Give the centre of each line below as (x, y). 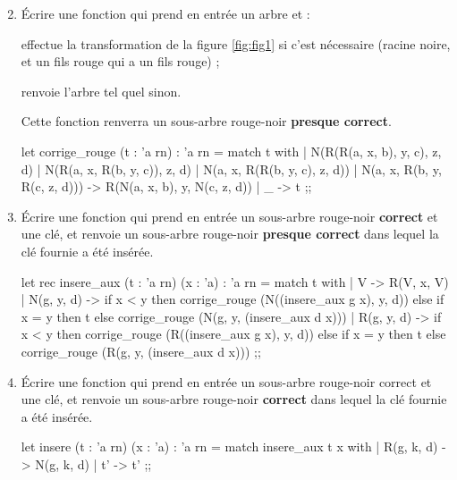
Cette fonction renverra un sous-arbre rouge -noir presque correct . (206, 121)
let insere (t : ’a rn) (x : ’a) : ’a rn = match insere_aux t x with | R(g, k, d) (229, 446)
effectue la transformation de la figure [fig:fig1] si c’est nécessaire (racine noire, (236, 43)
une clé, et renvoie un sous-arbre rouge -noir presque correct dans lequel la (230, 234)
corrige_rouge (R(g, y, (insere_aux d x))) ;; (141, 351)
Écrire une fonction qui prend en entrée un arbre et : (165, 13)
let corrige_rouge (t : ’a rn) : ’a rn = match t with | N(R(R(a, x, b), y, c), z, (231, 151)
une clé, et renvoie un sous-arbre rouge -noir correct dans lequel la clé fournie (234, 399)
